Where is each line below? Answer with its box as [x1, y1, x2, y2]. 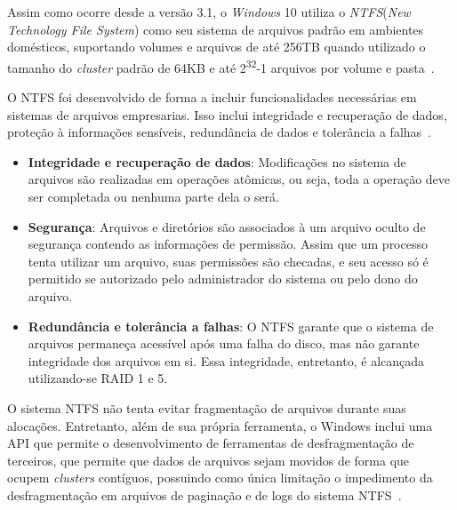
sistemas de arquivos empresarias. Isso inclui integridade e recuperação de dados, [7, 105, 447, 124]
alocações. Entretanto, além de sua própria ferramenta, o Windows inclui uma [7, 416, 433, 434]
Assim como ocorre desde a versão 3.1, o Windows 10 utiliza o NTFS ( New [7, 3, 411, 20]
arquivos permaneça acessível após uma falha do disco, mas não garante [28, 334, 420, 353]
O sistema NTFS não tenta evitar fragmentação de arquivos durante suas [7, 398, 406, 417]
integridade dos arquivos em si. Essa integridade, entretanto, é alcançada [28, 351, 425, 370]
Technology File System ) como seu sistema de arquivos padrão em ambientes [7, 20, 424, 38]
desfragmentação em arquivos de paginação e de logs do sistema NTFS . [7, 485, 402, 504]
